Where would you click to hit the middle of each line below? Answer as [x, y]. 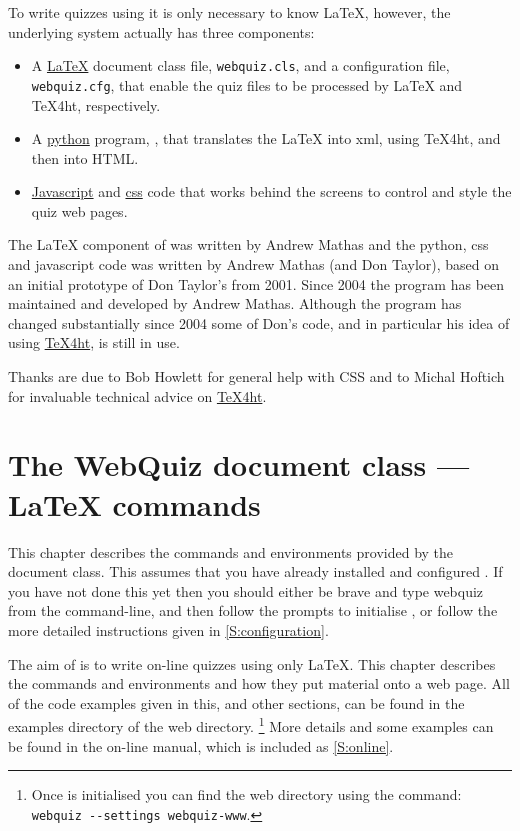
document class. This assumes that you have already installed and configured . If [255, 571]
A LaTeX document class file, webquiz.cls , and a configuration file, [240, 65]
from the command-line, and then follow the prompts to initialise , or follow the [253, 610]
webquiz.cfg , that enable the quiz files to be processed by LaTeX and [247, 84]
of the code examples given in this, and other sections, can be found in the [236, 702]
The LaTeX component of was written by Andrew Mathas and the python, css [248, 244]
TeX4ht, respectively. [96, 104]
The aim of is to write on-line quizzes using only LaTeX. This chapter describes [252, 663]
